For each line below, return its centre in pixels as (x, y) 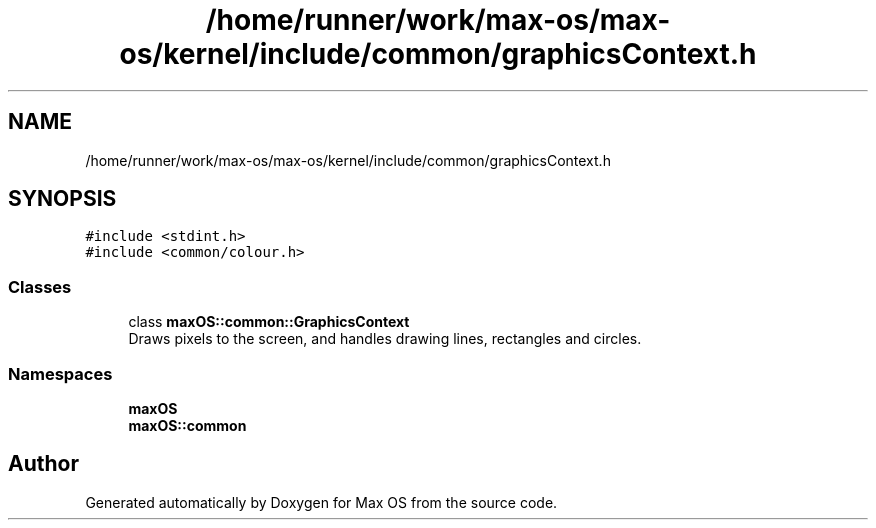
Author (43, 464)
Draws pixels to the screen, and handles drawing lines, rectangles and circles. (385, 339)
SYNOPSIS (62, 199)
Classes (40, 286)
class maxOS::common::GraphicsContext (269, 322)
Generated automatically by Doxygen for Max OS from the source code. (321, 502)
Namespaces (60, 373)
